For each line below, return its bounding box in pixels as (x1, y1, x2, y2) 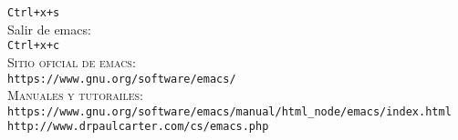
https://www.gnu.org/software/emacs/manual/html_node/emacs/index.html (7, 105, 452, 118)
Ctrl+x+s (7, 6, 60, 19)
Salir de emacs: (7, 19, 91, 38)
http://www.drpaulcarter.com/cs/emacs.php (7, 120, 269, 134)
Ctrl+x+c (7, 39, 60, 53)
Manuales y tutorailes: (7, 85, 143, 105)
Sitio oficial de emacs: (7, 52, 136, 71)
